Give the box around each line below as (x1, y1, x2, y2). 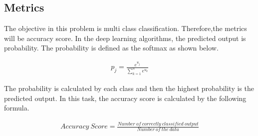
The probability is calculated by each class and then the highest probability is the (4, 83, 254, 93)
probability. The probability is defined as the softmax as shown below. (4, 42, 219, 53)
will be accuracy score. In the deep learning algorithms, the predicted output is (4, 32, 246, 43)
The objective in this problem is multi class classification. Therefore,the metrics (4, 23, 247, 33)
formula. (4, 102, 29, 113)
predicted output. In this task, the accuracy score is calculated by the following (4, 92, 247, 103)
